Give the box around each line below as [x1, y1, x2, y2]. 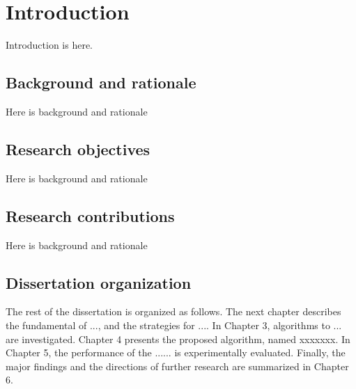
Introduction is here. [6, 38, 93, 52]
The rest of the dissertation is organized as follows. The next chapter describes [6, 304, 341, 319]
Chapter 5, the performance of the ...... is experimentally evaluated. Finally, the [6, 345, 346, 360]
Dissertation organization [6, 271, 192, 293]
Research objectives [6, 138, 150, 159]
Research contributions [6, 205, 175, 226]
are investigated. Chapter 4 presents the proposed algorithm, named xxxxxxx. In [6, 331, 350, 346]
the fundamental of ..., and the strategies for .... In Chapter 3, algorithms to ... [6, 317, 342, 332]
